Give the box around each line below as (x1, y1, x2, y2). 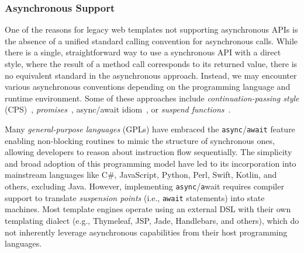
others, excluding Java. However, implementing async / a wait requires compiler (5, 180, 284, 192)
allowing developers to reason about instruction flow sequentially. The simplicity (5, 146, 292, 158)
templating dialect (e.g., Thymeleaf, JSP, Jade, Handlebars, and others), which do (5, 214, 299, 226)
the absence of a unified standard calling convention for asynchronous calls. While (5, 34, 298, 47)
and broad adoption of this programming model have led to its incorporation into (5, 157, 296, 169)
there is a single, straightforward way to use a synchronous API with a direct (5, 46, 281, 58)
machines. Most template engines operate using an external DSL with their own (5, 203, 291, 215)
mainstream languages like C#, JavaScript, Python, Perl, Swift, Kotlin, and (5, 168, 277, 181)
